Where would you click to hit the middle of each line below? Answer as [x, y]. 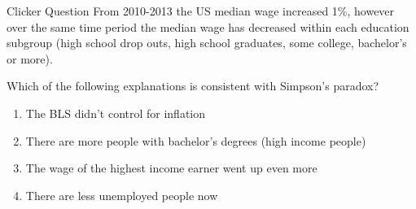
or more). [30, 58]
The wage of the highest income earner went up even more [171, 168]
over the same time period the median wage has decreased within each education [208, 26]
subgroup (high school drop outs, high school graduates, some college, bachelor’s [207, 43]
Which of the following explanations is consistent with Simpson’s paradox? [193, 86]
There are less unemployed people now [122, 195]
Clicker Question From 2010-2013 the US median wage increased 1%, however [201, 11]
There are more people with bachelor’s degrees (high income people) [196, 140]
